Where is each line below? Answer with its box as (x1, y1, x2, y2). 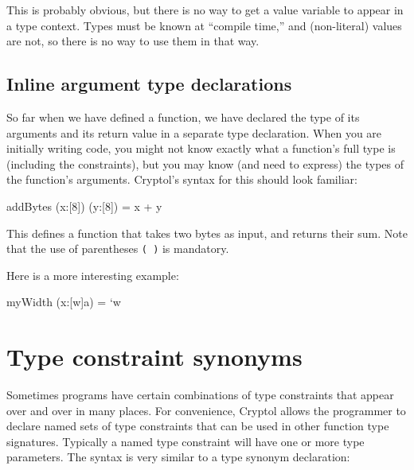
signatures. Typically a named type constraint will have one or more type (6, 433, 365, 449)
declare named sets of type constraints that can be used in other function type (6, 418, 389, 434)
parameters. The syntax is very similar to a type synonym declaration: (6, 449, 350, 465)
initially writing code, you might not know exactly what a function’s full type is (6, 140, 396, 157)
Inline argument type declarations (6, 72, 292, 96)
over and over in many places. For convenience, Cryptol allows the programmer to (6, 402, 406, 418)
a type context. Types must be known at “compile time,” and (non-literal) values (6, 17, 402, 33)
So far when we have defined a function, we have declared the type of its (6, 108, 360, 125)
